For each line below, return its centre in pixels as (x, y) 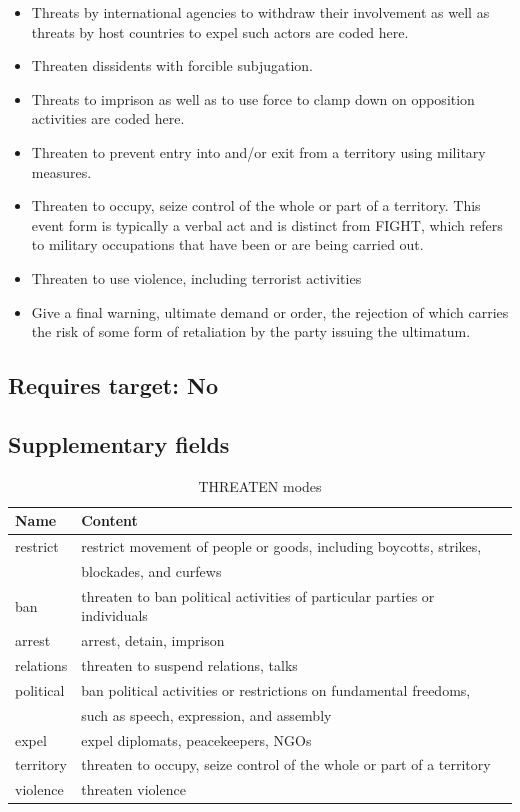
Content (109, 520)
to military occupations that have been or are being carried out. (227, 244)
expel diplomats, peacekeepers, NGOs (196, 739)
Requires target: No (113, 385)
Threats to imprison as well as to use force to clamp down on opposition (253, 98)
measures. (61, 171)
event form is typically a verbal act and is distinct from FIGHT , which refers (267, 224)
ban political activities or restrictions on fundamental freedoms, (276, 689)
